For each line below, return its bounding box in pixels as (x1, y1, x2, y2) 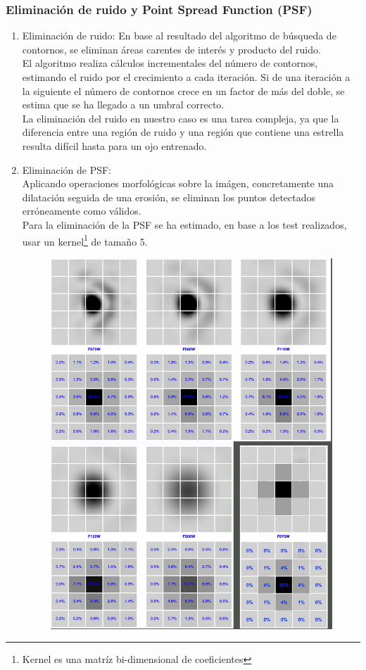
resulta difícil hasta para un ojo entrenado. (22, 138, 207, 153)
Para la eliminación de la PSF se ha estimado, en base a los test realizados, (22, 217, 347, 232)
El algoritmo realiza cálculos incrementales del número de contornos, (22, 56, 318, 70)
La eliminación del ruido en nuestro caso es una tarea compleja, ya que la (22, 110, 339, 125)
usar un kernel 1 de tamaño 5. (22, 232, 148, 248)
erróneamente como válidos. (22, 203, 141, 218)
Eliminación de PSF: (22, 162, 112, 177)
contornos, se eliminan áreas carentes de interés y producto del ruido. (22, 42, 321, 56)
